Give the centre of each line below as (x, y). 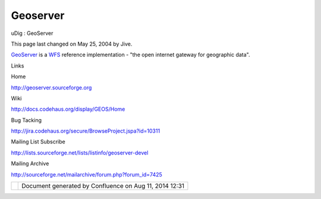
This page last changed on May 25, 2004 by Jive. (72, 44)
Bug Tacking (26, 120)
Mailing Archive (30, 163)
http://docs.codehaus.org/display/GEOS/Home (68, 109)
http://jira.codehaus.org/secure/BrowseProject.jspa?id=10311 (86, 131)
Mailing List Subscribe (38, 142)
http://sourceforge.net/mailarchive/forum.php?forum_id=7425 (87, 174)
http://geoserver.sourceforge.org (51, 87)
